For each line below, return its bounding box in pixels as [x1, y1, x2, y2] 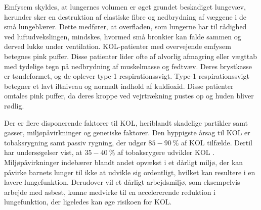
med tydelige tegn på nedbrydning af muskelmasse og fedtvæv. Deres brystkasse [4, 61, 252, 71]
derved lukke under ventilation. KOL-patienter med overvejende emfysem [4, 41, 231, 51]
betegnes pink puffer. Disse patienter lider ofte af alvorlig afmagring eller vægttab [4, 50, 257, 61]
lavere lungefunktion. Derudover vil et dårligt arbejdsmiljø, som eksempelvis [4, 177, 240, 187]
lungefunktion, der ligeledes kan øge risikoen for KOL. [4, 196, 172, 207]
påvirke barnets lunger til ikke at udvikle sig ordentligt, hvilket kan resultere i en [4, 167, 255, 177]
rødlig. [4, 100, 24, 111]
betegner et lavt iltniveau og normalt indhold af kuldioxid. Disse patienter [4, 80, 234, 91]
